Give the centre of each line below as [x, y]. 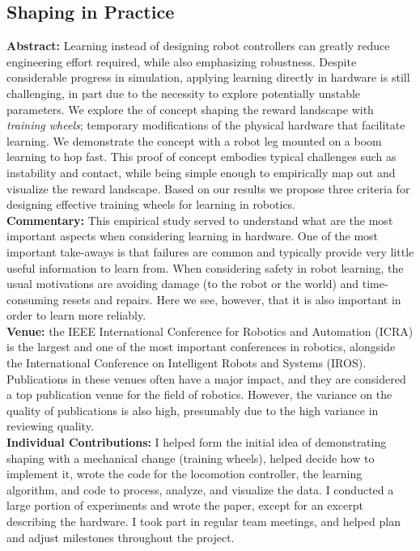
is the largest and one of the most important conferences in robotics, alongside [201, 347]
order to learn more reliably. [76, 315]
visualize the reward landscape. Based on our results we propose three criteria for [208, 188]
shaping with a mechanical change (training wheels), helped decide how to [191, 458]
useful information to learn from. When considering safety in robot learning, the [205, 267]
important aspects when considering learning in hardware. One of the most [193, 236]
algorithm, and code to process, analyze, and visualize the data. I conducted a [200, 489]
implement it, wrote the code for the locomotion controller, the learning [185, 474]
